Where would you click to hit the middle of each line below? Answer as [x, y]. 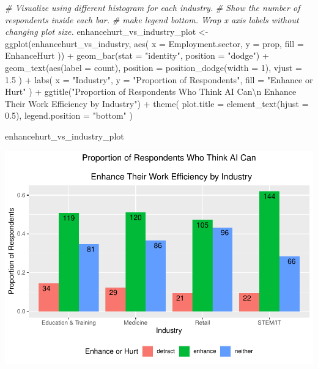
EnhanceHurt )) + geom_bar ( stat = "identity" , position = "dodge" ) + [137, 55]
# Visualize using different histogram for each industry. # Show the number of [153, 7]
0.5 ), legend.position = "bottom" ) [69, 115]
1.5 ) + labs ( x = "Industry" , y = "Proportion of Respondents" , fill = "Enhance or [159, 79]
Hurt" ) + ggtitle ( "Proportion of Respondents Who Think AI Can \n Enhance [151, 91]
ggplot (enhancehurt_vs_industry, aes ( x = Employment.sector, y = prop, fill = [154, 43]
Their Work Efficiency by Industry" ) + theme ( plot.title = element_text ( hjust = [157, 103]
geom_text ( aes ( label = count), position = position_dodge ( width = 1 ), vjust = [153, 67]
